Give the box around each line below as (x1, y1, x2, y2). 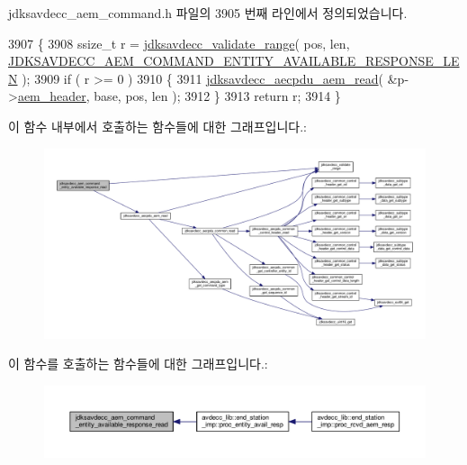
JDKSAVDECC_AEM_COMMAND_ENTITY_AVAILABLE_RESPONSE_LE (8, 51, 460, 70)
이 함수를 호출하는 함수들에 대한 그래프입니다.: (8, 354, 268, 373)
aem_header (17, 87, 86, 105)
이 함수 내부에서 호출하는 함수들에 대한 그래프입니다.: (8, 116, 307, 135)
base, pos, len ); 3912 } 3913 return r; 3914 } (94, 87, 341, 105)
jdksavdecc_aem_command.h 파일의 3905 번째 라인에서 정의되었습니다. (8, 4, 408, 22)
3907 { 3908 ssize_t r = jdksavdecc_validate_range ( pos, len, (8, 33, 350, 52)
